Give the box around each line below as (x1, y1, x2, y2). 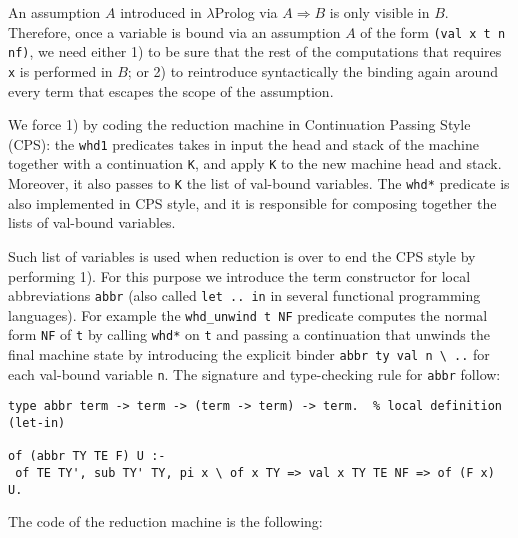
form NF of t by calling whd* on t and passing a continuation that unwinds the (8, 324, 490, 345)
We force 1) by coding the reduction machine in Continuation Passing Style (8, 114, 471, 135)
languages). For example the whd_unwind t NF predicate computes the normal (8, 304, 488, 325)
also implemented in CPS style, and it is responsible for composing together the (8, 192, 497, 213)
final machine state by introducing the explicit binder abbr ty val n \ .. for (8, 344, 490, 365)
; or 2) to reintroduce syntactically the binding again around (127, 60, 498, 81)
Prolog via (214, 2, 278, 22)
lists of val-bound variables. (8, 212, 176, 233)
